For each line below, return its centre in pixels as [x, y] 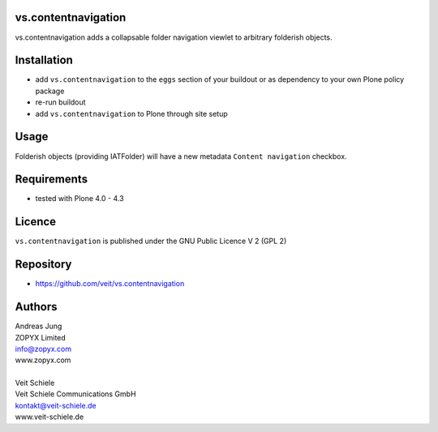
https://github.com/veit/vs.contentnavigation [110, 284]
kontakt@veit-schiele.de [56, 405]
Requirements [52, 180]
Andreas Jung [39, 326]
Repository [43, 265]
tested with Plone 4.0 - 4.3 [80, 199]
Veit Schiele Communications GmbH [76, 394]
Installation [44, 60]
